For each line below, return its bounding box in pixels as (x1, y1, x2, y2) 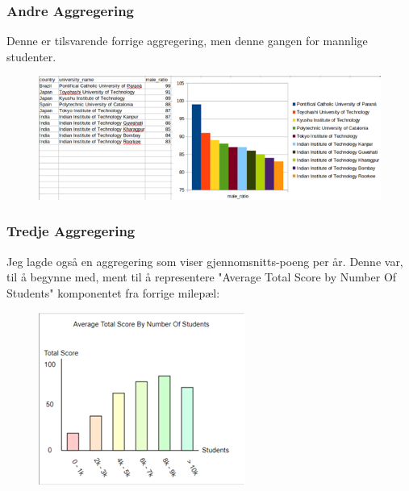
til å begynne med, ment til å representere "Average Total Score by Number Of (6, 268, 397, 285)
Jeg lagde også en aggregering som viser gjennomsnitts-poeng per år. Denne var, (6, 252, 403, 269)
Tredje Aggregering (6, 221, 136, 241)
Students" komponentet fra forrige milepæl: (6, 284, 220, 301)
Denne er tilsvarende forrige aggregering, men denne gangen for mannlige (6, 32, 368, 49)
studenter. (6, 48, 56, 64)
